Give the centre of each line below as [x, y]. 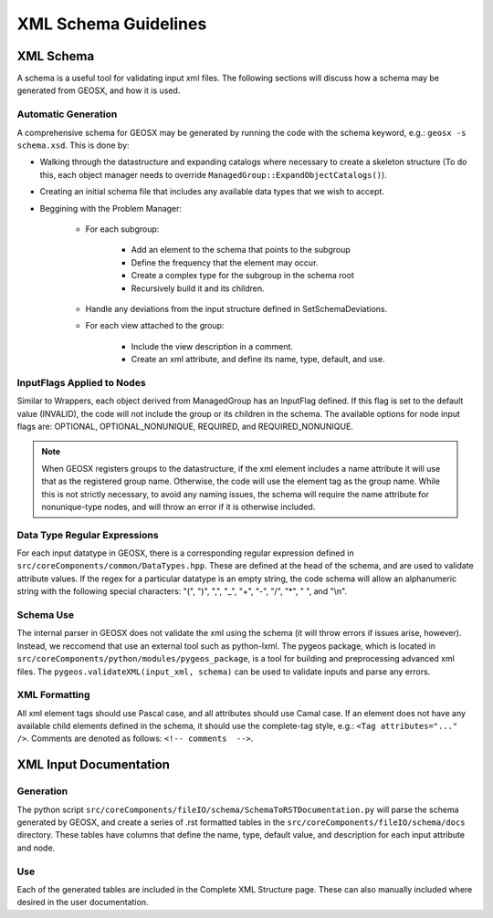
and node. [36, 848]
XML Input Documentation [94, 765]
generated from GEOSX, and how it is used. [99, 90]
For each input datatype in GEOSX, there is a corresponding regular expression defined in [186, 553]
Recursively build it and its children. [198, 288]
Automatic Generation [67, 114]
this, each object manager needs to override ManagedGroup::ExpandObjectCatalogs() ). [213, 174]
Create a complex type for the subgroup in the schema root [243, 276]
